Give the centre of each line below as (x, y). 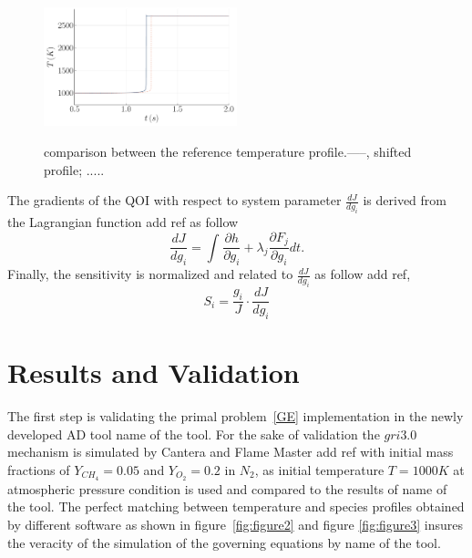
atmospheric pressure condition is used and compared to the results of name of (227, 488)
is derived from (405, 200)
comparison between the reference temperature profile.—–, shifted (228, 152)
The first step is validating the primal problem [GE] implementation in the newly (236, 416)
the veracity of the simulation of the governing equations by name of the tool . (224, 542)
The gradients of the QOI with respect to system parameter (174, 200)
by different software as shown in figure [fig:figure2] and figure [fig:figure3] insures (236, 524)
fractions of (39, 469)
